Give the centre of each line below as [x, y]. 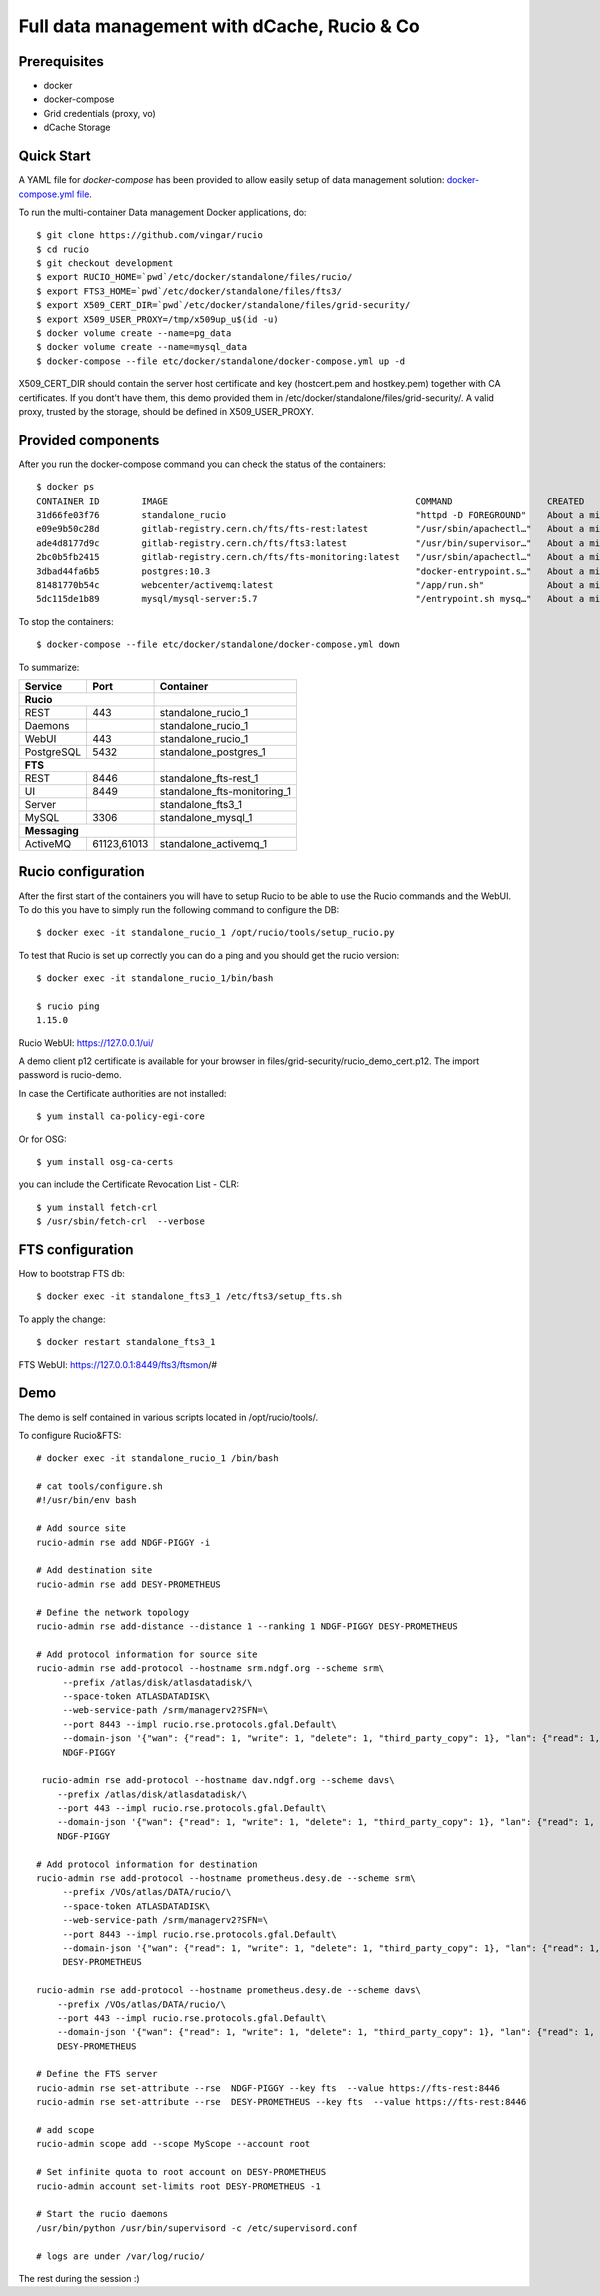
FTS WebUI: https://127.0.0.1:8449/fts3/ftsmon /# [118, 1364]
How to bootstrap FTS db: [71, 1274]
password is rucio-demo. [70, 1075]
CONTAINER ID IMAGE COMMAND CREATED [310, 501]
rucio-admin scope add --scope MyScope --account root [173, 2144]
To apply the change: [62, 1319]
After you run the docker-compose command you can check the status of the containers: [202, 464]
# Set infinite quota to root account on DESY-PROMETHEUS [181, 2172]
